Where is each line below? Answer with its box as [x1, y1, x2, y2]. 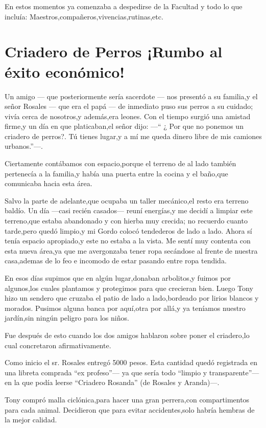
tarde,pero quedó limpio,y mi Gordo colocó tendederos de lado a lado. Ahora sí [5, 225, 252, 236]
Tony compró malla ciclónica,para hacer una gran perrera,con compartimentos [5, 394, 250, 404]
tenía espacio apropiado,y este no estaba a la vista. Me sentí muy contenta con [5, 235, 251, 246]
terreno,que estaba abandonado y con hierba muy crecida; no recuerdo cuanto [5, 215, 248, 226]
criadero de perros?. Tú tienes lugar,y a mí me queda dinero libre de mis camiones [5, 130, 262, 141]
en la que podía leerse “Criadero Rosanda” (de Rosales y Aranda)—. [5, 377, 220, 388]
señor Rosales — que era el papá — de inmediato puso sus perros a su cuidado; [5, 101, 253, 111]
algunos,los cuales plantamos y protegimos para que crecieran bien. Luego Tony [5, 282, 253, 293]
